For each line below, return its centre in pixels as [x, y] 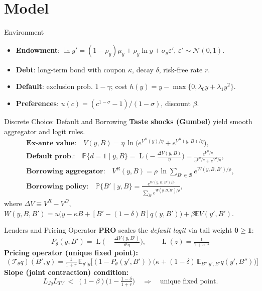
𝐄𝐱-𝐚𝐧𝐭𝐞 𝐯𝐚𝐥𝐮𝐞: [51, 143]
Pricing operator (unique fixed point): [71, 252]
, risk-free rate [181, 69]
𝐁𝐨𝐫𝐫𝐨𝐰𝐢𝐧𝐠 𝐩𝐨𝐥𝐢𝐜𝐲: [57, 186]
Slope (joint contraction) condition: [67, 272]
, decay [143, 69]
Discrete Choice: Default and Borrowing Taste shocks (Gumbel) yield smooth [128, 121]
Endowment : [38, 50]
